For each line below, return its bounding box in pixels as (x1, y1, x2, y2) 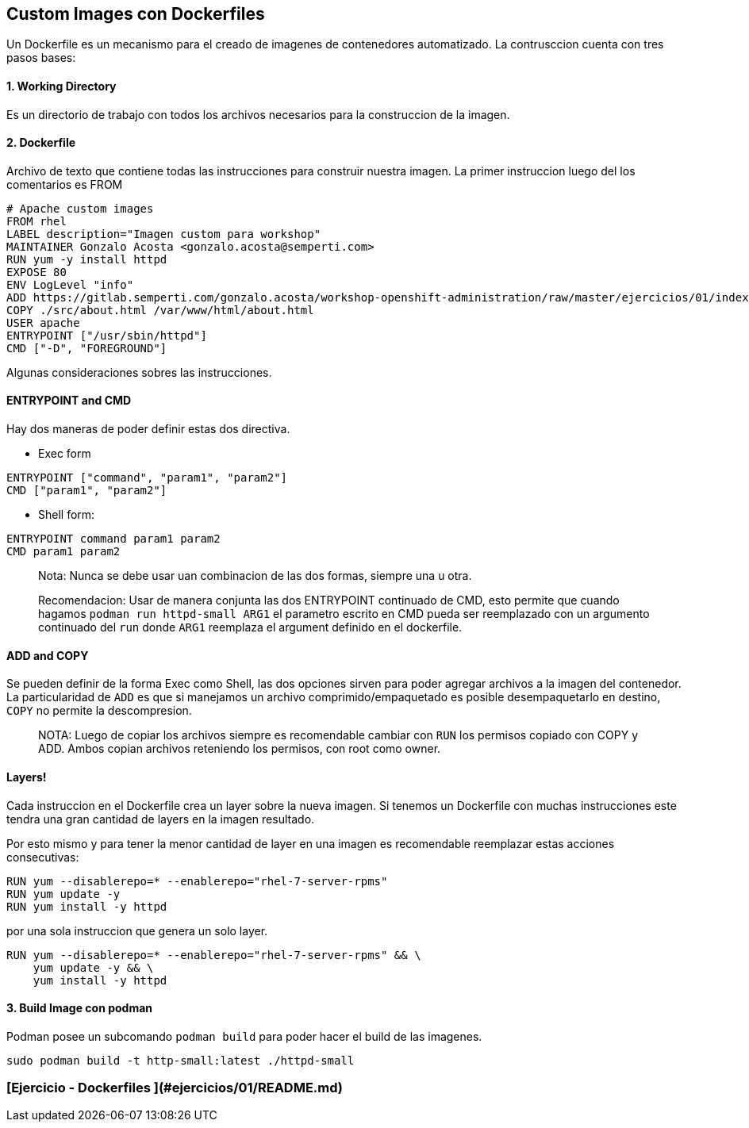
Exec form (38, 447, 91, 461)
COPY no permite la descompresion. (6, 704, 192, 718)
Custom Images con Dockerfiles (6, 4, 265, 24)
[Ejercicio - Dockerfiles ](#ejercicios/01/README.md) (6, 1080, 344, 1096)
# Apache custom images (6, 201, 154, 215)
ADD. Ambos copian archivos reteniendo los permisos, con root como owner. (38, 742, 441, 756)
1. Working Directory (6, 79, 117, 94)
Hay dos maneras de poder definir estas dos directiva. (6, 422, 290, 436)
